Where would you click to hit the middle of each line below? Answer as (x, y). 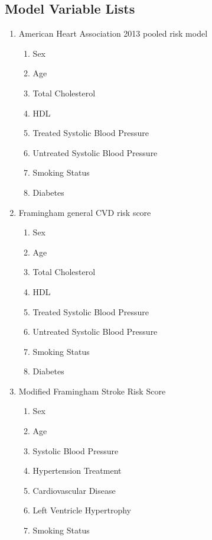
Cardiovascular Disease (74, 490)
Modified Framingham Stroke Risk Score (92, 391)
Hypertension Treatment (77, 471)
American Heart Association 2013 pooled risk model (113, 33)
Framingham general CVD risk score (85, 212)
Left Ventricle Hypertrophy (82, 510)
